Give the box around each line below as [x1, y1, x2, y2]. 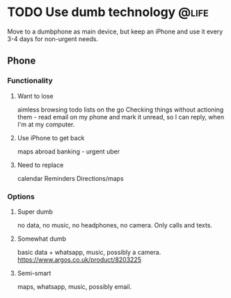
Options [7, 191, 35, 201]
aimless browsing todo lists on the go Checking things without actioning [17, 105, 224, 114]
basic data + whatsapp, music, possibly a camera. [17, 248, 161, 256]
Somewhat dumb [17, 234, 67, 243]
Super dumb [17, 207, 54, 216]
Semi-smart [17, 269, 51, 277]
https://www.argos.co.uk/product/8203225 [17, 255, 141, 264]
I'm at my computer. [17, 120, 75, 128]
